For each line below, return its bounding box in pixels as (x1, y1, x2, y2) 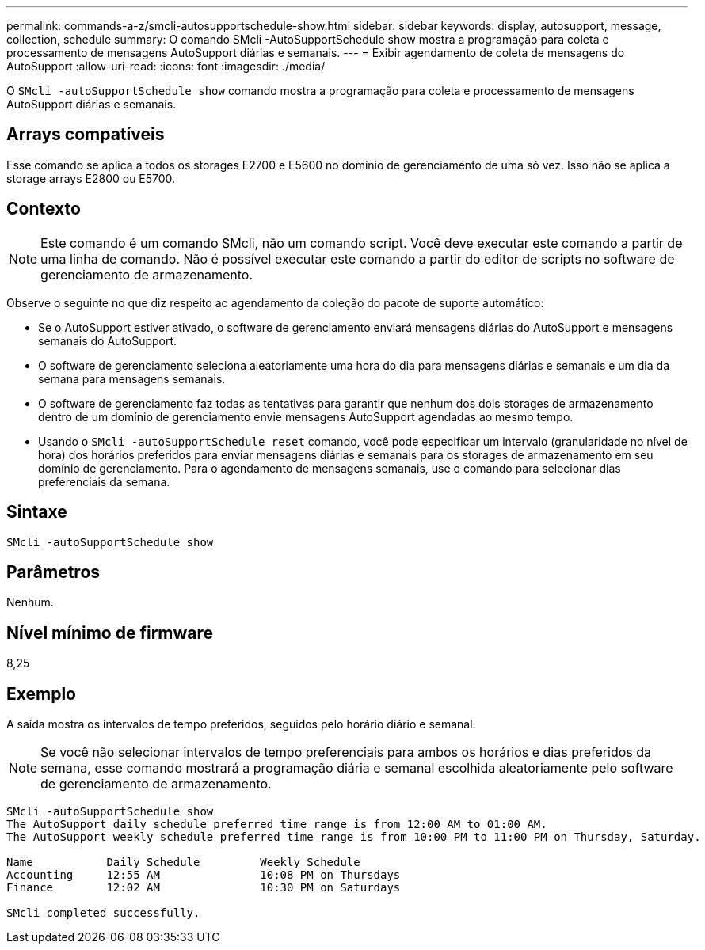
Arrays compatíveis (6, 124, 165, 145)
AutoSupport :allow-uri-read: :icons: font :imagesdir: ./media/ (6, 59, 326, 73)
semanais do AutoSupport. (38, 333, 177, 348)
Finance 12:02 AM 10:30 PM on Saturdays (6, 881, 401, 895)
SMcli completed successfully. (6, 906, 200, 920)
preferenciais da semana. (38, 474, 170, 488)
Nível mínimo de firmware (6, 622, 214, 643)
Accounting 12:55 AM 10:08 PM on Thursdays (6, 868, 401, 882)
